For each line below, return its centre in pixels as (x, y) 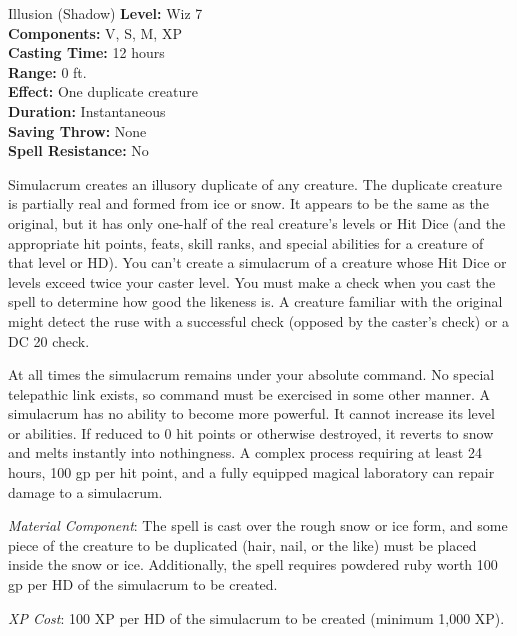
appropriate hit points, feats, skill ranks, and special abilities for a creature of (246, 242)
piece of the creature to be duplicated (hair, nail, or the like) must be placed (242, 544)
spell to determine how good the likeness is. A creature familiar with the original (255, 301)
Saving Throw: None (77, 130)
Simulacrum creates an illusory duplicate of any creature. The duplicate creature (255, 183)
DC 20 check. (49, 340)
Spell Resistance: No (78, 150)
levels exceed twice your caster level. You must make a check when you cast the (252, 281)
